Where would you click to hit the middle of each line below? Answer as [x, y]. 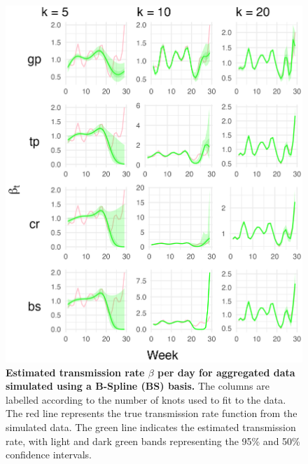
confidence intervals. [49, 455]
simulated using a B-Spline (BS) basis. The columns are [138, 386]
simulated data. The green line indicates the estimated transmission [151, 427]
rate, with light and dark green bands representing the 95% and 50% [153, 441]
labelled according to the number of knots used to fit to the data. [146, 399]
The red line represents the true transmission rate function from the [152, 413]
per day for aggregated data [226, 372]
